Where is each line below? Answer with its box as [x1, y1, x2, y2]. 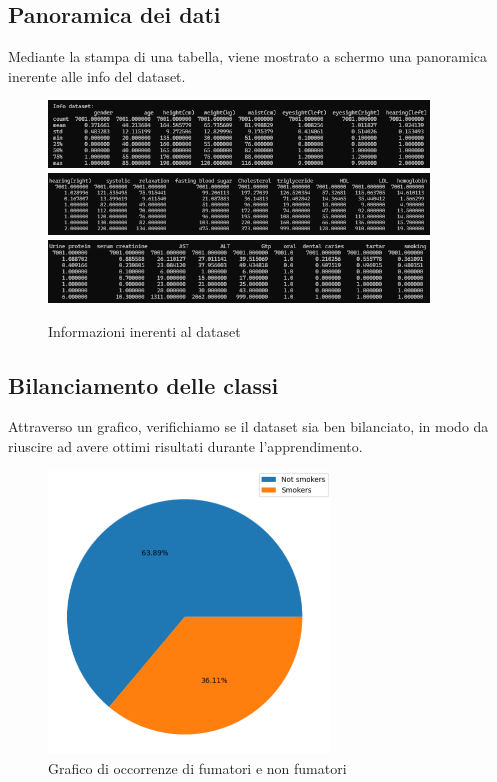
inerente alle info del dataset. [8, 65, 186, 86]
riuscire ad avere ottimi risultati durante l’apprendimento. [8, 435, 363, 456]
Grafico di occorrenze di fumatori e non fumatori [48, 757, 347, 778]
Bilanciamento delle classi [8, 369, 279, 400]
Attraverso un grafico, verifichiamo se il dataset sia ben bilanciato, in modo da [8, 416, 489, 437]
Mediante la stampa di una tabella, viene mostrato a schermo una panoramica [8, 46, 488, 67]
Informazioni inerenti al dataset [48, 320, 241, 341]
